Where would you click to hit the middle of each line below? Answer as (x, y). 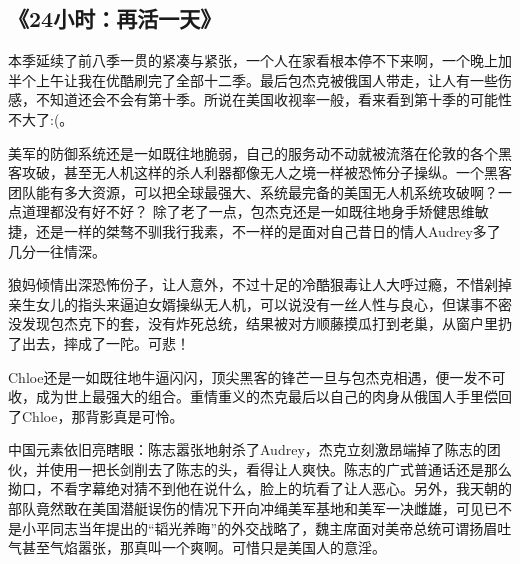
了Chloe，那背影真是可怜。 (96, 415)
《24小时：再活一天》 (115, 18)
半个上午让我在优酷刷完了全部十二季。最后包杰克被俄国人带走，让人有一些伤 (260, 79)
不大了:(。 (41, 118)
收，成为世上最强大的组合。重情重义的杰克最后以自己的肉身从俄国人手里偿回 (260, 396)
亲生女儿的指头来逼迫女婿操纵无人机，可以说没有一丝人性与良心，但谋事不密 (260, 303)
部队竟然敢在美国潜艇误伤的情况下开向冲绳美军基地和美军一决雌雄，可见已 (253, 508)
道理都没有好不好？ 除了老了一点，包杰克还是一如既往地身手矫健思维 (248, 211)
